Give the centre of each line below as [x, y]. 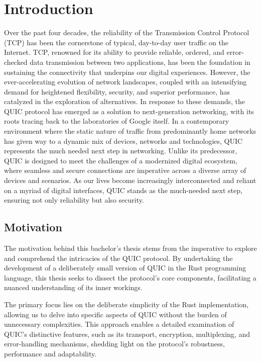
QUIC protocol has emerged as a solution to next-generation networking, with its [129, 111]
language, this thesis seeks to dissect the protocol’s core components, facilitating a [130, 277]
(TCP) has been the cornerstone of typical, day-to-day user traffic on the [116, 42]
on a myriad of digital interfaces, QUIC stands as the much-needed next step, [123, 190]
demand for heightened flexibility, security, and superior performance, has [117, 91]
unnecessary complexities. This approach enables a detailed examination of [119, 324]
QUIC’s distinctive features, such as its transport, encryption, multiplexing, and [127, 334]
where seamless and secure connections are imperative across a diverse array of [125, 170]
